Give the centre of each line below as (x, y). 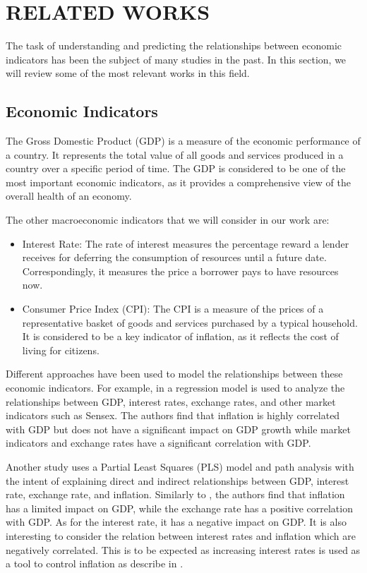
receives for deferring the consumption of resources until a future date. (174, 257)
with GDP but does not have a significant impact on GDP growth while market (178, 429)
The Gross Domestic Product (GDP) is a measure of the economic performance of (183, 141)
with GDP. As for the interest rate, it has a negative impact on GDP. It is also (176, 522)
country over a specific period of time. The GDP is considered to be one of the (176, 168)
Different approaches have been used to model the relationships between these (174, 374)
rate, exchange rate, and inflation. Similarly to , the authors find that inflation (175, 494)
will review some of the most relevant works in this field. (128, 73)
